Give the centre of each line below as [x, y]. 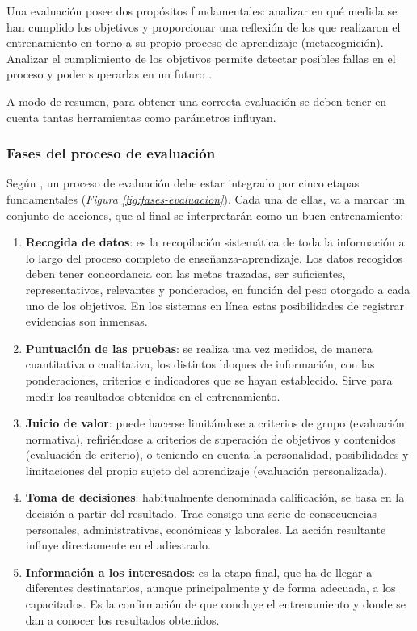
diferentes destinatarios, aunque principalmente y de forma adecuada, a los [211, 588]
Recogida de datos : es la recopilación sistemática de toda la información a [215, 242]
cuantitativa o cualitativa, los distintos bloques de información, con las [200, 364]
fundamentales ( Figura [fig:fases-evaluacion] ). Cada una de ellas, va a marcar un [206, 198]
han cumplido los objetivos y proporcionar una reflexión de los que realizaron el [204, 26]
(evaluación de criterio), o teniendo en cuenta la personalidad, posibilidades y [217, 454]
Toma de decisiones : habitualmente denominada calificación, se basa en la [215, 497]
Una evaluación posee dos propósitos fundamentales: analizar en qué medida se [202, 11]
